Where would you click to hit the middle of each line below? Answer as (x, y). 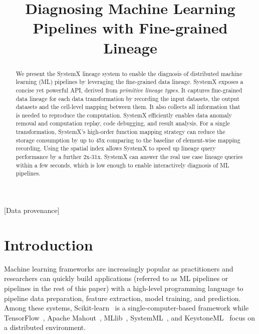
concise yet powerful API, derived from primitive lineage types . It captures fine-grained (129, 90)
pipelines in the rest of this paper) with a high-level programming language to (124, 288)
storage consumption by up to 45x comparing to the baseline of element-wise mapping (128, 140)
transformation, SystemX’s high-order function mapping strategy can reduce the (120, 132)
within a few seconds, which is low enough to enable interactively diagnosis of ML (122, 165)
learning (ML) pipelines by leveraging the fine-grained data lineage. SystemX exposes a (129, 82)
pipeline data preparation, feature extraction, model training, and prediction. (122, 298)
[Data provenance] (32, 210)
